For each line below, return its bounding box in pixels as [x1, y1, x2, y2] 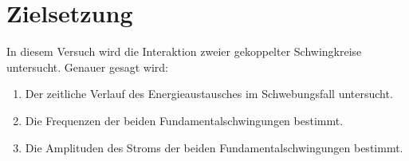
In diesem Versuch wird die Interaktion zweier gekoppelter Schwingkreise [6, 43, 362, 60]
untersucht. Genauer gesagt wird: [6, 58, 168, 75]
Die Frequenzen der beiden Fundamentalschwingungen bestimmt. [25, 112, 344, 128]
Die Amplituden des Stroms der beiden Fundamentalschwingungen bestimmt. [25, 139, 403, 155]
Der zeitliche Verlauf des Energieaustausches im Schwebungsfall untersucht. [25, 85, 393, 102]
